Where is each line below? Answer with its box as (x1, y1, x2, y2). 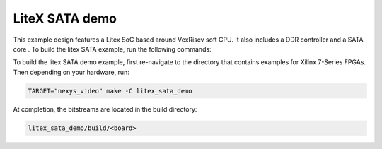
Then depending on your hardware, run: (13, 68, 130, 76)
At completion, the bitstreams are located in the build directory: (13, 105, 197, 113)
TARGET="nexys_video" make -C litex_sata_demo (28, 87, 192, 95)
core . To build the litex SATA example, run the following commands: (13, 44, 212, 53)
